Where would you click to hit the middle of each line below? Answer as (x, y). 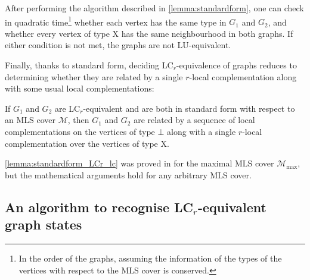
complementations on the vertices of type (80, 131)
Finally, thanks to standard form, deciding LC (89, 65)
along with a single (201, 131)
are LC (67, 108)
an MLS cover (30, 120)
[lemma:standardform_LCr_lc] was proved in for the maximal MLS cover (139, 163)
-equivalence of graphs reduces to (236, 65)
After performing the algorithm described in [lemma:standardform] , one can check (154, 8)
